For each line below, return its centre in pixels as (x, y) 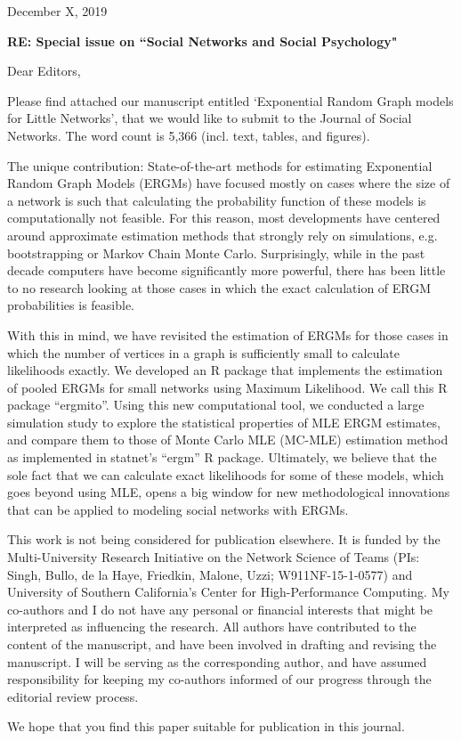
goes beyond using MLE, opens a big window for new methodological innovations (229, 492)
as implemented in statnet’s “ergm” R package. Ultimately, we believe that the (222, 457)
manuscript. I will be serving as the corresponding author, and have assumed (217, 661)
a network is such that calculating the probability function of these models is (217, 200)
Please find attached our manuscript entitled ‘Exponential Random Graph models (230, 100)
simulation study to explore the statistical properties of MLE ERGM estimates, (224, 422)
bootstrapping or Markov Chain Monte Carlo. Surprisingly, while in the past (216, 252)
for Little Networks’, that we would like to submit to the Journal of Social (210, 118)
